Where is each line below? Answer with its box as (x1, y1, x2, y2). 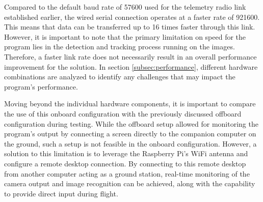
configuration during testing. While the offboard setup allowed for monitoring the (4, 118, 258, 129)
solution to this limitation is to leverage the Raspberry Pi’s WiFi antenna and (4, 148, 248, 159)
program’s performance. (4, 81, 78, 92)
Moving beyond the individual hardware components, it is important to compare (4, 98, 256, 109)
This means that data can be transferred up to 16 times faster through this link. (4, 21, 255, 32)
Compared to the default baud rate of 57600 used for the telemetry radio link (4, 2, 246, 12)
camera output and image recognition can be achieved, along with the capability (4, 178, 255, 189)
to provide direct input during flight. (4, 188, 118, 198)
